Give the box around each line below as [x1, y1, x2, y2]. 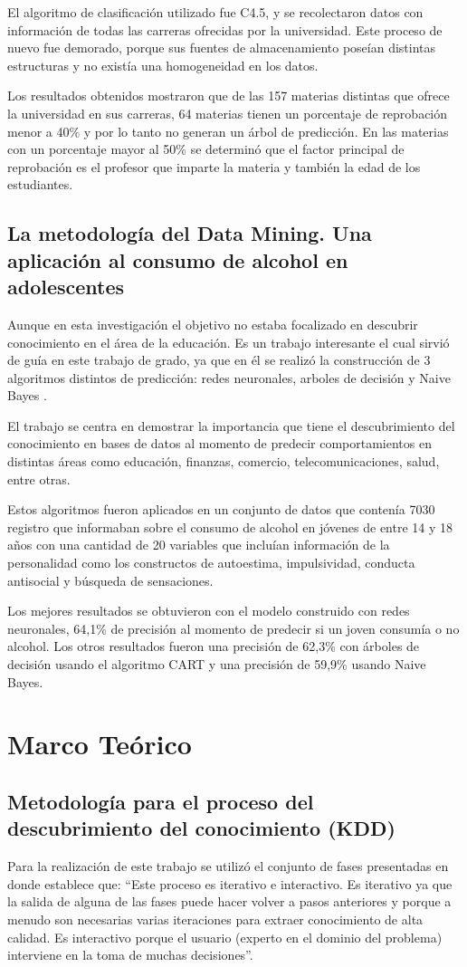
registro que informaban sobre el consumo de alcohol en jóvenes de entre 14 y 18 [7, 517, 453, 536]
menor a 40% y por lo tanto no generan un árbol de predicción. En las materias [7, 121, 449, 140]
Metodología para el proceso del [7, 787, 314, 815]
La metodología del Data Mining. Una [7, 219, 372, 247]
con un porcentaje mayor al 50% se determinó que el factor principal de [7, 139, 405, 158]
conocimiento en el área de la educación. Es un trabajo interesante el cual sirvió [7, 332, 450, 351]
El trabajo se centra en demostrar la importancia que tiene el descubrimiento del [7, 416, 455, 435]
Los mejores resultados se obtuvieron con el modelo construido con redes [7, 601, 410, 620]
